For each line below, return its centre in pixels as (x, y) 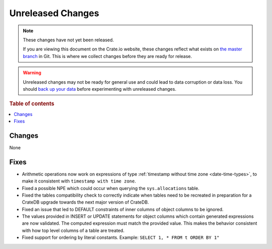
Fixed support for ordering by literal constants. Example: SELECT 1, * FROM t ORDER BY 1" (121, 237)
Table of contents (32, 104)
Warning (32, 73)
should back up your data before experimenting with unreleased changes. (99, 89)
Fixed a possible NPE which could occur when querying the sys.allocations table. (111, 188)
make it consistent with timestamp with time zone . (79, 181)
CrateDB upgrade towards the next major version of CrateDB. (86, 202)
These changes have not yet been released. (69, 40)
